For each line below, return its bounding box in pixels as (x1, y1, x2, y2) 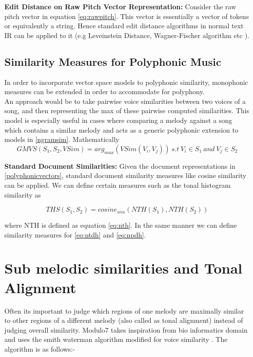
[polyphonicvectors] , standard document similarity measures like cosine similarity (4, 170, 247, 180)
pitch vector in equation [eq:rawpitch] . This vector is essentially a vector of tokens (4, 11, 249, 21)
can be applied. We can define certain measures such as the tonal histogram (4, 179, 231, 190)
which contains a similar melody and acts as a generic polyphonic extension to (4, 124, 238, 135)
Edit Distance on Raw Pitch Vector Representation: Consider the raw (4, 1, 236, 11)
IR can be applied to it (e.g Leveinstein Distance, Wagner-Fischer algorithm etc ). (4, 30, 250, 40)
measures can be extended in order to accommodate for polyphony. (4, 86, 205, 97)
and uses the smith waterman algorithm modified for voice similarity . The (4, 334, 228, 344)
